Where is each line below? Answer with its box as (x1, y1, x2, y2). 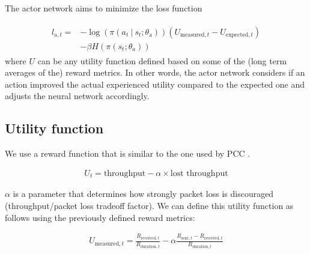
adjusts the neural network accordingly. (5, 89, 150, 102)
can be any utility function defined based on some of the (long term (37, 54, 287, 67)
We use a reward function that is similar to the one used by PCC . (5, 147, 251, 160)
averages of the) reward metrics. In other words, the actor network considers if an (5, 66, 305, 79)
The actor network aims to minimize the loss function (5, 2, 202, 14)
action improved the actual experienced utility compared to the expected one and (5, 77, 305, 90)
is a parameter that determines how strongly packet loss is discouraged (13, 187, 274, 200)
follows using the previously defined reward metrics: (5, 211, 195, 223)
